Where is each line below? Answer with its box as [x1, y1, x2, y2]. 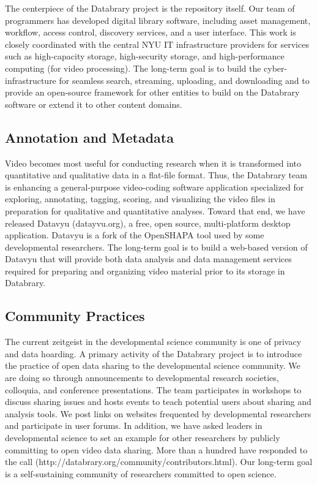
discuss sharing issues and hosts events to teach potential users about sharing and [5, 395, 311, 408]
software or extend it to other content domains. [5, 97, 182, 110]
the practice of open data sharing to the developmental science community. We [5, 359, 300, 372]
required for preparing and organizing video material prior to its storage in [5, 264, 285, 277]
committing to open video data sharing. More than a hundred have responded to [5, 443, 308, 456]
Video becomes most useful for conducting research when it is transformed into [5, 156, 302, 169]
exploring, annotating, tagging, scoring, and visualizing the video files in [5, 192, 275, 205]
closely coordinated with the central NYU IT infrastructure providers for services [5, 37, 309, 50]
